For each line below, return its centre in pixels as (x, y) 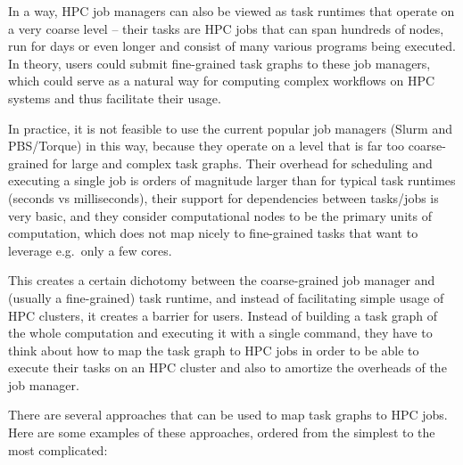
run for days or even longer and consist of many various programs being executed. (232, 46)
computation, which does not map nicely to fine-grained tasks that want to (213, 233)
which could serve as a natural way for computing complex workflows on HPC (222, 81)
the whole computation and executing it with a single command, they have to (220, 333)
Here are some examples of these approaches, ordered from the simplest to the (222, 432)
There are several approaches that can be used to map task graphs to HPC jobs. (228, 415)
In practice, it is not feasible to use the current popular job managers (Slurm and (230, 128)
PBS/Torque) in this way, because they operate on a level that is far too (207, 146)
